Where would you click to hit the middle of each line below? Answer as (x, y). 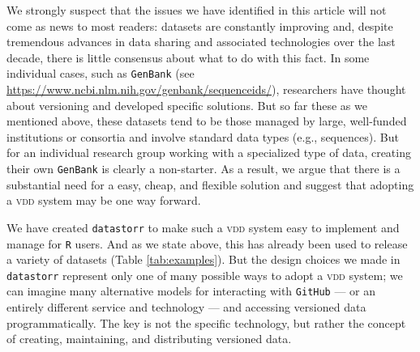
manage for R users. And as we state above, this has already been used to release (207, 243)
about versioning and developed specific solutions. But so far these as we (187, 105)
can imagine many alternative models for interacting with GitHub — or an (191, 291)
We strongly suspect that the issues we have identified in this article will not (197, 10)
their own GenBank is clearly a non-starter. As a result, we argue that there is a (204, 168)
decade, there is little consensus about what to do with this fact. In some (188, 57)
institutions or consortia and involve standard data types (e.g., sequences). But (203, 136)
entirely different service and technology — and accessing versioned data (186, 307)
